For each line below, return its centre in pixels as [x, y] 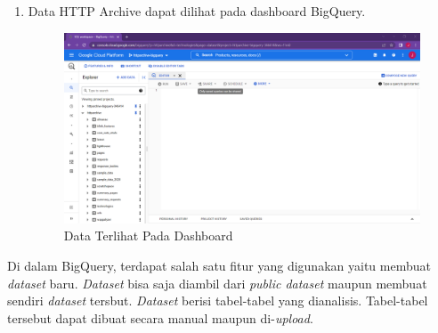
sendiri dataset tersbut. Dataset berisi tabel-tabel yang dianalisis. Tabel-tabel [218, 301]
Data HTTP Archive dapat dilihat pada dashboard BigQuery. [197, 11]
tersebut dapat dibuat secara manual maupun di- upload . [160, 317]
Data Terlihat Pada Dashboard [148, 236]
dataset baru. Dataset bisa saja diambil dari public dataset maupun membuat [217, 283]
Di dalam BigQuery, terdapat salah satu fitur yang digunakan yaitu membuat [219, 265]
